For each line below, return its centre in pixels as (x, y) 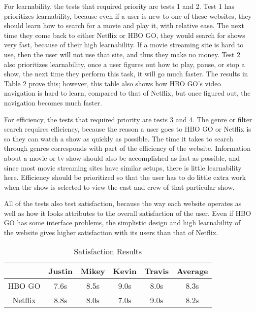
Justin (61, 271)
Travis (157, 271)
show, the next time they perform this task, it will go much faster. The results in (126, 74)
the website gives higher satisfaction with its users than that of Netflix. (111, 232)
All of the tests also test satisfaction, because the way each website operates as (123, 203)
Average (192, 271)
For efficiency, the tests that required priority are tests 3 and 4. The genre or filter (128, 119)
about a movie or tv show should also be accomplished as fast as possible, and (122, 157)
